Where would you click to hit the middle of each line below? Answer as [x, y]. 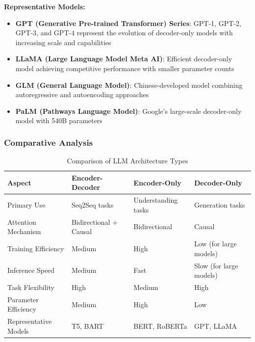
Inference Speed [31, 270]
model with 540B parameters [59, 120]
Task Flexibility [31, 287]
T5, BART [88, 326]
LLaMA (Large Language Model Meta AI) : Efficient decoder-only [124, 59]
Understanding [156, 200]
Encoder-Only [157, 182]
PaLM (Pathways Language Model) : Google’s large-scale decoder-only [128, 111]
